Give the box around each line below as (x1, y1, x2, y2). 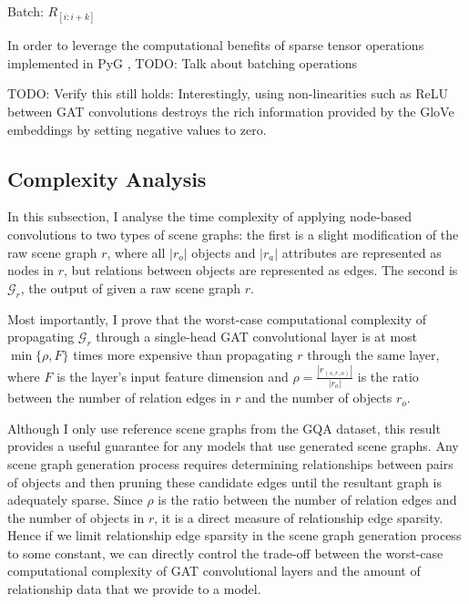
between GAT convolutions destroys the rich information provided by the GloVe (7, 101, 454, 120)
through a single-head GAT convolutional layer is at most (96, 327, 418, 346)
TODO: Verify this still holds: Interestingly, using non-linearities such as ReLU (7, 84, 448, 103)
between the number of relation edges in (7, 388, 231, 407)
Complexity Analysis (7, 164, 207, 192)
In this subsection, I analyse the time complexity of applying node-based (7, 207, 413, 226)
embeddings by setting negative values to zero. (7, 119, 267, 138)
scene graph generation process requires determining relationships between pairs (7, 454, 454, 473)
